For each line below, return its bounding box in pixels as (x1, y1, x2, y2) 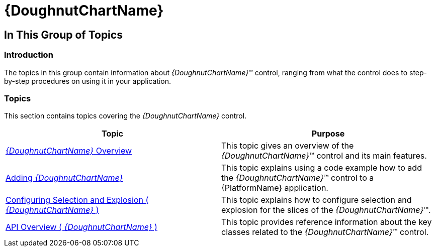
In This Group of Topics (4, 28, 123, 41)
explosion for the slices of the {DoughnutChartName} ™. (221, 205, 431, 215)
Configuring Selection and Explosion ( (6, 195, 149, 205)
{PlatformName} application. (221, 183, 328, 193)
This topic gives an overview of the (221, 141, 354, 151)
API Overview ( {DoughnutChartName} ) (6, 222, 157, 232)
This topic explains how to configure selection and (221, 195, 412, 205)
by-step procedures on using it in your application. (4, 76, 171, 85)
